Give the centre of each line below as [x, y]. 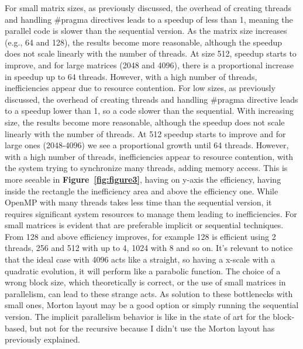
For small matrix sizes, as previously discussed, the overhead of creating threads [148, 8]
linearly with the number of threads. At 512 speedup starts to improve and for [145, 133]
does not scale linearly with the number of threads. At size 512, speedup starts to [151, 53]
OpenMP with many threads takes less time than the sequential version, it [138, 202]
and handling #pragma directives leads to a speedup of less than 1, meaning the [149, 19]
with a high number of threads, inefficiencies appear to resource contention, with [149, 156]
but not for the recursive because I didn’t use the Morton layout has [152, 328]
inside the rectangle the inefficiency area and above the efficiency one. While [142, 191]
